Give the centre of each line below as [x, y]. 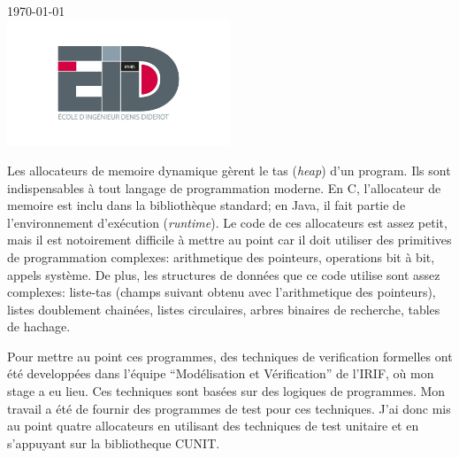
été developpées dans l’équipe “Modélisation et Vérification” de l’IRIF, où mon [221, 373]
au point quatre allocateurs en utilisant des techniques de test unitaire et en [213, 426]
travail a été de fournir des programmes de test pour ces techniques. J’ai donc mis [229, 408]
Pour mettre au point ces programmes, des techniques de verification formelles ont [230, 356]
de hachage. [39, 326]
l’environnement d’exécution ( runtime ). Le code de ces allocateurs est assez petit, [227, 222]
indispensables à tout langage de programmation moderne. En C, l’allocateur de [224, 187]
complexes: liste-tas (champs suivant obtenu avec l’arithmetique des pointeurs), [222, 292]
